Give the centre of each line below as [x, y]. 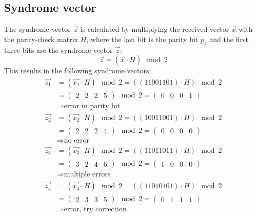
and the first [229, 39]
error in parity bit [92, 106]
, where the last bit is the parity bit [142, 39]
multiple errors [87, 175]
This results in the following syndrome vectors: [78, 71]
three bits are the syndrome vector [58, 50]
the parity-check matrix [41, 39]
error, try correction [95, 210]
